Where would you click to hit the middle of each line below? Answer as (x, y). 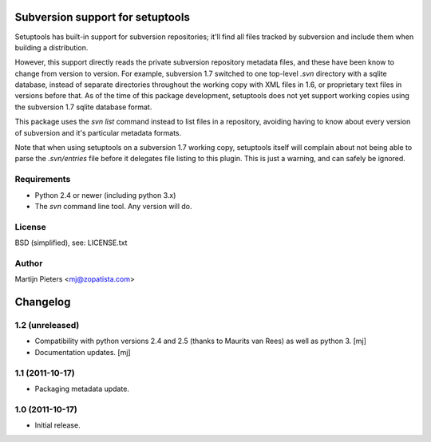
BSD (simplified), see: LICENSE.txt (71, 243)
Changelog (43, 302)
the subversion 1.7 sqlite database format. (83, 107)
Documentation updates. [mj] (83, 352)
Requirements (43, 180)
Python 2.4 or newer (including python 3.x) (105, 195)
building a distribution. (51, 47)
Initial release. (57, 425)
